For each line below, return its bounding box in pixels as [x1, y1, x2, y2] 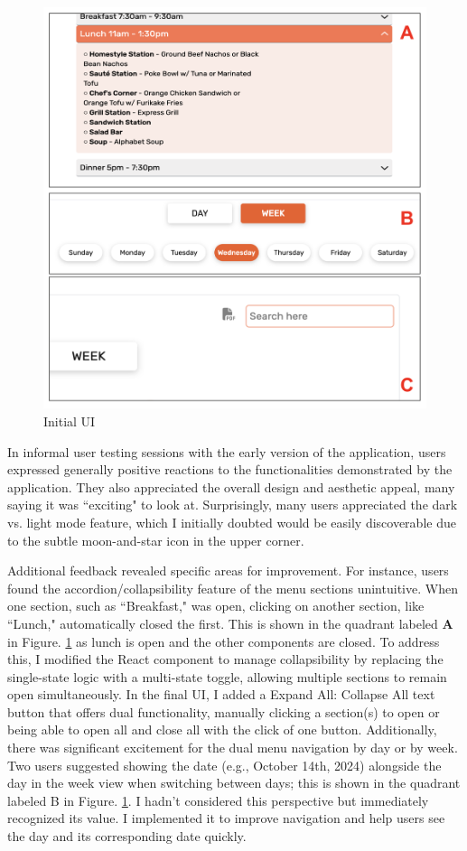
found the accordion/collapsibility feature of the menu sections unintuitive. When [7, 578, 458, 597]
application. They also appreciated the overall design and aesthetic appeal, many [7, 477, 455, 496]
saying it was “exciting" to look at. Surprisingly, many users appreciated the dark [7, 495, 458, 514]
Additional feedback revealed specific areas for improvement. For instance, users [7, 561, 449, 580]
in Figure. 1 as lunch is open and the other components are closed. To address [7, 631, 440, 650]
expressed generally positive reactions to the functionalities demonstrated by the [7, 460, 453, 479]
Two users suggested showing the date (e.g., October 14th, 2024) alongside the [7, 755, 442, 774]
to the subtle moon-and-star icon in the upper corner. [7, 530, 304, 549]
